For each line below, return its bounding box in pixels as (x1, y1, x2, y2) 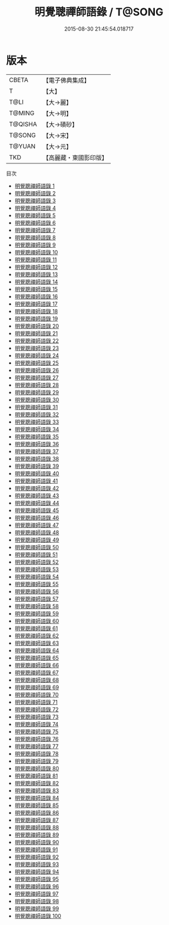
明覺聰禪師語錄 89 (14, 831, 59, 838)
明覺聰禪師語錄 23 (14, 345, 59, 352)
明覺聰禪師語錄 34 (14, 425, 59, 432)
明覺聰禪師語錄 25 (14, 359, 59, 366)
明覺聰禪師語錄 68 (14, 676, 59, 683)
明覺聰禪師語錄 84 (14, 794, 59, 801)
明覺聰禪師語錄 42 (14, 484, 59, 491)
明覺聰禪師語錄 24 (14, 352, 59, 359)
